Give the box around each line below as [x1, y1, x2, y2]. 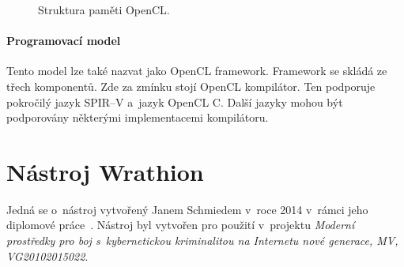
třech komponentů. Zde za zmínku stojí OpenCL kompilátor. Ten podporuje [6, 77, 376, 94]
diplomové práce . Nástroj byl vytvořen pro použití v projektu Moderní [6, 216, 355, 233]
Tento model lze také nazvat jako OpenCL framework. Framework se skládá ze [6, 62, 387, 79]
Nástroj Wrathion [6, 155, 204, 187]
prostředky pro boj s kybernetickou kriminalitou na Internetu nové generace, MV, [6, 232, 398, 249]
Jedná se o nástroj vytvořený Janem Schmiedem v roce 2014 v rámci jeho [6, 201, 368, 217]
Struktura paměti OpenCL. [38, 2, 170, 17]
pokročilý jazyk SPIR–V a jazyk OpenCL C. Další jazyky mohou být [6, 93, 343, 110]
